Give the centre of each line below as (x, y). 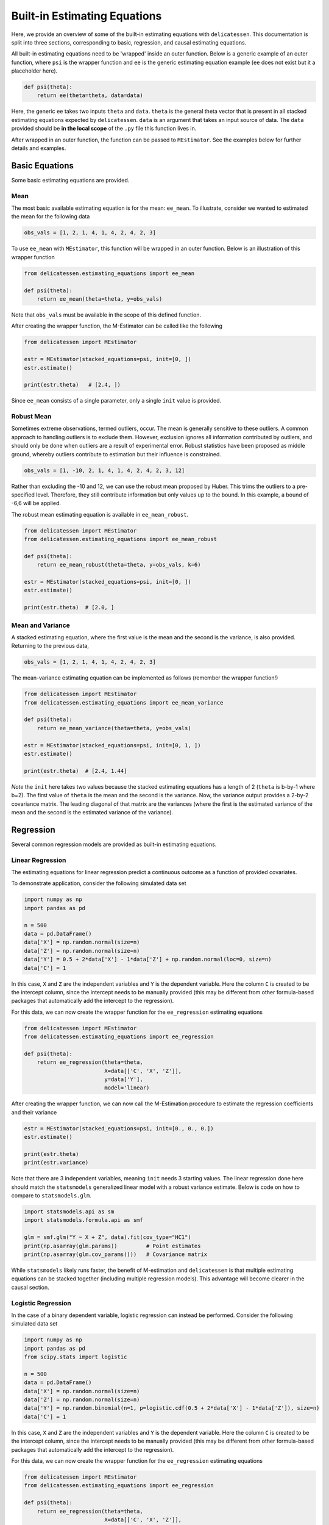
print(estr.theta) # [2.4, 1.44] (76, 771)
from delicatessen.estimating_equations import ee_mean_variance (124, 702)
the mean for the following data (51, 217)
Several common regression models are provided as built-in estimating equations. (114, 844)
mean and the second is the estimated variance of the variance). (92, 812)
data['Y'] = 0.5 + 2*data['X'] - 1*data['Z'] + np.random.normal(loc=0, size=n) (148, 960)
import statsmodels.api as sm (69, 1212)
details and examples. (39, 148)
